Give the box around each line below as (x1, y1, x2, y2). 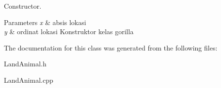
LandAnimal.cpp (4, 75, 53, 85)
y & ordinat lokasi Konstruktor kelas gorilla (4, 26, 134, 37)
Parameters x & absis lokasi (4, 17, 86, 27)
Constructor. (4, 1, 42, 11)
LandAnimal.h (4, 59, 47, 69)
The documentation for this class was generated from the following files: (4, 42, 218, 52)
